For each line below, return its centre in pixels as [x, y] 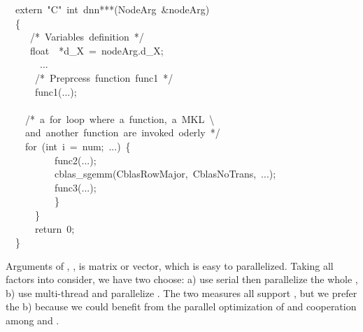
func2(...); [75, 160]
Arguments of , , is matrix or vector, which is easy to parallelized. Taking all [170, 265]
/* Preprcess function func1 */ [104, 77]
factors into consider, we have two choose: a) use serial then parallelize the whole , [182, 279]
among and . [33, 320]
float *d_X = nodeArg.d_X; [97, 50]
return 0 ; [55, 228]
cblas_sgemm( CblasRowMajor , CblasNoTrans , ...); [165, 174]
